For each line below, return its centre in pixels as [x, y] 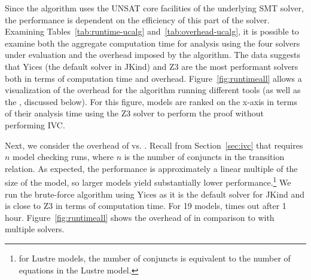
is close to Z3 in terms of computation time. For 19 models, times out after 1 [146, 206]
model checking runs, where [63, 157]
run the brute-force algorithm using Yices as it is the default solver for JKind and [155, 194]
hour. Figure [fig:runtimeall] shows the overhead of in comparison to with [140, 217]
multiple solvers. [35, 229]
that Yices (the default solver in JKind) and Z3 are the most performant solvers [152, 66]
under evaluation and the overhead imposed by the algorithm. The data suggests [153, 55]
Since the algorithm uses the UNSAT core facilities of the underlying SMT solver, [154, 8]
